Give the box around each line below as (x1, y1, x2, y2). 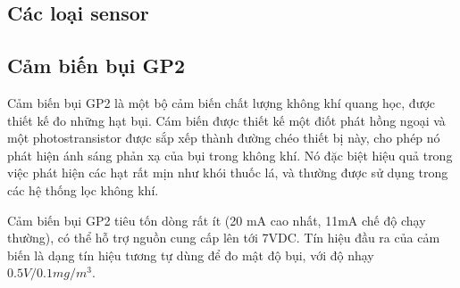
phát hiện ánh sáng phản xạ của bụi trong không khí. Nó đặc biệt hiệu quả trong (7, 145, 453, 164)
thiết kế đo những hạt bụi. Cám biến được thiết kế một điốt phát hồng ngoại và (7, 111, 446, 129)
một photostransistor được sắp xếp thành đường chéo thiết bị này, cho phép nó (7, 128, 440, 147)
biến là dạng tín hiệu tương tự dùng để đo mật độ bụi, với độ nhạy (7, 245, 374, 264)
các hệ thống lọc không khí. (7, 180, 159, 199)
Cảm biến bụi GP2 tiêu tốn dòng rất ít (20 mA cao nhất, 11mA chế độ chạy (7, 210, 426, 229)
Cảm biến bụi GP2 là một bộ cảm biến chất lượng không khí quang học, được (7, 93, 436, 111)
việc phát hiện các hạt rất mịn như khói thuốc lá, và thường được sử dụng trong (7, 163, 448, 182)
